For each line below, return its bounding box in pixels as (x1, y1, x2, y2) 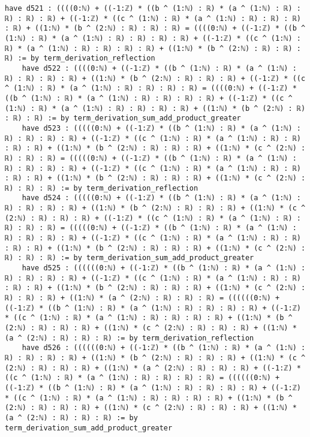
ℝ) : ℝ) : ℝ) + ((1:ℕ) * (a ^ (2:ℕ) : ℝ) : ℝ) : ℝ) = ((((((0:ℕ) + (5, 294, 280, 303)
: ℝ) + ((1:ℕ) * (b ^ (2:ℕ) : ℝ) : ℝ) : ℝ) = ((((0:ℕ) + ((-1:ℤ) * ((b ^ (5, 24, 306, 33)
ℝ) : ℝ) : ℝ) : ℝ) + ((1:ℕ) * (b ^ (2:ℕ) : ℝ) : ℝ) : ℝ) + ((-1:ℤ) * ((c (5, 74, 306, 83)
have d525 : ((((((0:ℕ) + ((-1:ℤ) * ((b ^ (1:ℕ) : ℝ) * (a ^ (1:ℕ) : (22, 264, 306, 273)
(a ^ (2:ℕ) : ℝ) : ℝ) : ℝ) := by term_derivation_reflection (5, 333, 254, 342)
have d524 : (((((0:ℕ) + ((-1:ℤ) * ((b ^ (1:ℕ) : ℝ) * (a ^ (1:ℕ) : (22, 194, 301, 203)
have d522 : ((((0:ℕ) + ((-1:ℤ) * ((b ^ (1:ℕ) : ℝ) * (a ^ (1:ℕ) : (22, 64, 297, 73)
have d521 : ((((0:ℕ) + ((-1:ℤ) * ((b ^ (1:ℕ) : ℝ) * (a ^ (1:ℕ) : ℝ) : (5, 4, 301, 13)
